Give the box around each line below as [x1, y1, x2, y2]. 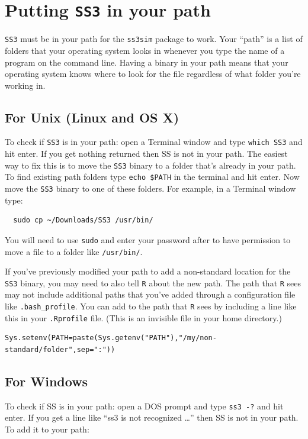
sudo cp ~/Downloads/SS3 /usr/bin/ [13, 216, 153, 225]
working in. [5, 79, 46, 91]
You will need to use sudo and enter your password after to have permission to [5, 233, 291, 246]
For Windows [5, 372, 88, 390]
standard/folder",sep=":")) [5, 345, 115, 354]
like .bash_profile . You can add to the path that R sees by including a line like [5, 300, 297, 312]
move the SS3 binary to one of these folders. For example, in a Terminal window [5, 182, 296, 195]
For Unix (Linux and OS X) [5, 108, 179, 126]
